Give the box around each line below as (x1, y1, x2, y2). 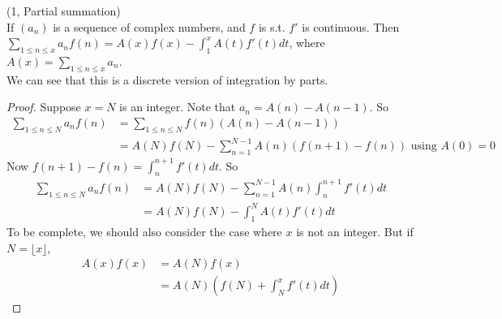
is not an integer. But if (296, 223, 414, 240)
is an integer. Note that (119, 98, 236, 115)
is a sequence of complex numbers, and (53, 18, 246, 35)
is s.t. (258, 18, 285, 35)
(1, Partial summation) (6, 2, 121, 19)
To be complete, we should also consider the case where (6, 223, 282, 240)
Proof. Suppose (6, 98, 81, 115)
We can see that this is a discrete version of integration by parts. (6, 71, 328, 88)
